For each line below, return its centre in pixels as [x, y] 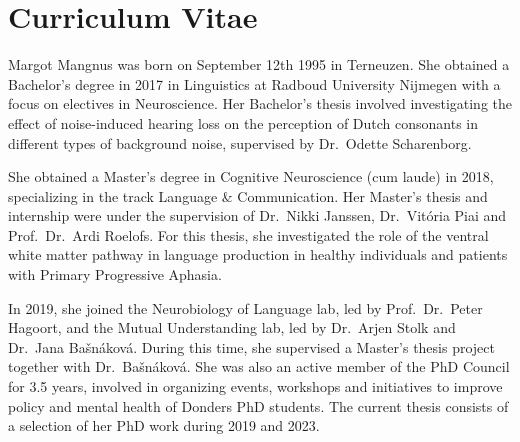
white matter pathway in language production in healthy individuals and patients [258, 254]
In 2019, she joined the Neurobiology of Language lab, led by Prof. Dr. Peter [245, 307]
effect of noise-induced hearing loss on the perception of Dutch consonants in [243, 122]
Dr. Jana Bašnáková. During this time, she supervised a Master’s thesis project [251, 346]
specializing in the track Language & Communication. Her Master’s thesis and [248, 195]
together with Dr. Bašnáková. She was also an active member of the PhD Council [259, 366]
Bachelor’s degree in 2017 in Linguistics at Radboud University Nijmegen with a [254, 83]
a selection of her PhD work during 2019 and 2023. [164, 425]
